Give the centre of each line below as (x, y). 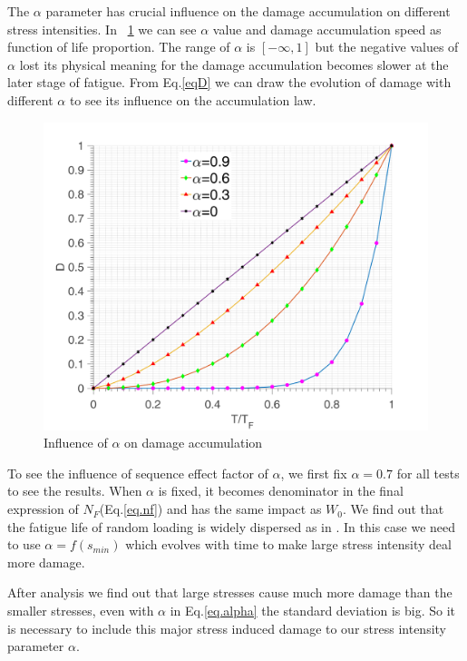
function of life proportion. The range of (119, 47)
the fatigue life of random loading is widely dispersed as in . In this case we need (232, 526)
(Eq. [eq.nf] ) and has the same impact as (210, 509)
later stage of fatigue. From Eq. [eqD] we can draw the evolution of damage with (229, 82)
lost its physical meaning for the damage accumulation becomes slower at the (234, 64)
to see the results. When (75, 491)
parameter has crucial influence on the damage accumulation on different (248, 11)
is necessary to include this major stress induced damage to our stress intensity (227, 628)
